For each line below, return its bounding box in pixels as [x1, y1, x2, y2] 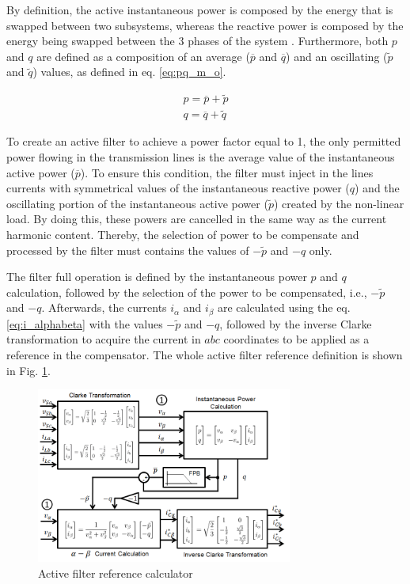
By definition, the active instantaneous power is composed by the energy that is [6, 2, 393, 17]
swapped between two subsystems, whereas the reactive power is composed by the [6, 17, 404, 33]
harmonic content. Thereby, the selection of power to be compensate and [6, 226, 359, 243]
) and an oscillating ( [286, 47, 388, 64]
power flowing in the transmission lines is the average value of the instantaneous [6, 149, 395, 165]
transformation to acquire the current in [6, 331, 201, 347]
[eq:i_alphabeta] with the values [6, 315, 163, 332]
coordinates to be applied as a [223, 331, 370, 347]
